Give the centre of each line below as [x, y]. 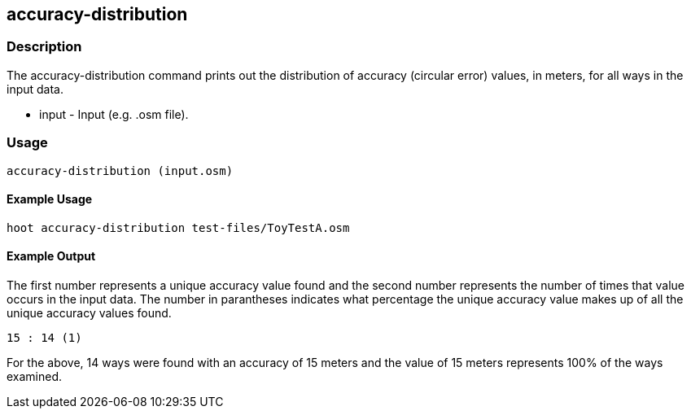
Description [44, 47]
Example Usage [50, 199]
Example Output [51, 256]
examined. [35, 376]
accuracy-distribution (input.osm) [120, 170]
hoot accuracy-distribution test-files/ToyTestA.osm [178, 227]
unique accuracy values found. [89, 312]
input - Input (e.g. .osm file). [114, 114]
